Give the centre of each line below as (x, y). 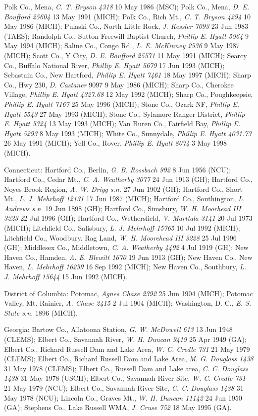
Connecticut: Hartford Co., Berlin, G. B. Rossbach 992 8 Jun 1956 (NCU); (118, 169)
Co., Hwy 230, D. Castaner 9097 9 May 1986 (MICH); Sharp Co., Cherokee (119, 84)
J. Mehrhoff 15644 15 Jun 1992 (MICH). (66, 277)
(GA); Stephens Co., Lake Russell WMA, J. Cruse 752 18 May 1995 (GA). (118, 407)
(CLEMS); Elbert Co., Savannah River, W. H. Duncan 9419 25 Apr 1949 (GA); (125, 339)
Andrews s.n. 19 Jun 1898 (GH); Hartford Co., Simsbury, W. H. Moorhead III (123, 208)
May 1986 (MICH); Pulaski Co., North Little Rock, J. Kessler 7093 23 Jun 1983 (126, 26)
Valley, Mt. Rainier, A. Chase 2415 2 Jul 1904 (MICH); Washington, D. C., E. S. (128, 303)
